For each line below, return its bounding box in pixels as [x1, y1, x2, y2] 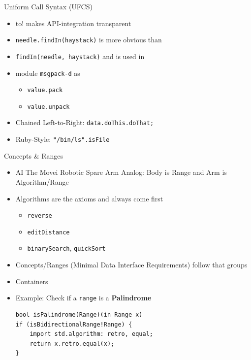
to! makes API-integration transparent [15, 18, 131, 28]
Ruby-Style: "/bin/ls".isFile [15, 134, 110, 144]
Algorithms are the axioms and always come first [15, 193, 163, 203]
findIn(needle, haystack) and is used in [15, 51, 145, 61]
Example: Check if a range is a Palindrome [15, 293, 152, 303]
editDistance [27, 229, 70, 236]
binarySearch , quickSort [27, 243, 106, 253]
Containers [15, 276, 48, 286]
